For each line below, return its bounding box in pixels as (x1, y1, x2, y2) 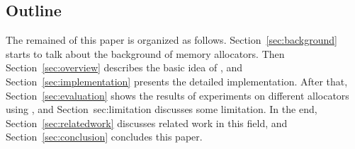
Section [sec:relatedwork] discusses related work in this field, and (6, 115, 288, 130)
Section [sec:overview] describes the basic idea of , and (6, 60, 243, 75)
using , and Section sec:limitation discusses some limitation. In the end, (6, 102, 317, 117)
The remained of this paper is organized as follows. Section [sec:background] (6, 32, 337, 47)
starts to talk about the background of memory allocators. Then (6, 46, 285, 61)
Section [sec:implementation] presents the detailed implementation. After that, (6, 73, 348, 88)
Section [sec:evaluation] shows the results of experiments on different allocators (6, 88, 349, 102)
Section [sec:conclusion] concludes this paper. (6, 129, 203, 144)
